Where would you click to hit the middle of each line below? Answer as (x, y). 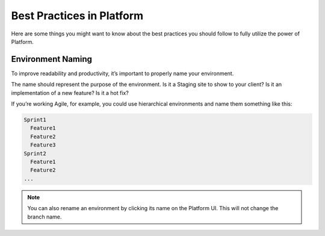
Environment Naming (52, 59)
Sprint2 (35, 153)
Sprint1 (35, 120)
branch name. (45, 217)
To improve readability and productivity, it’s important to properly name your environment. (122, 73)
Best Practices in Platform (77, 16)
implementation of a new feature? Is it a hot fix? (70, 92)
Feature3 (43, 145)
